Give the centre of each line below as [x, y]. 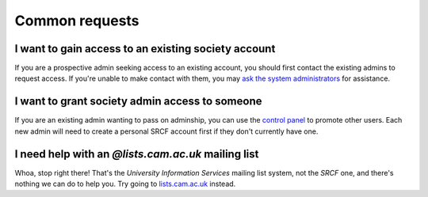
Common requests [77, 21]
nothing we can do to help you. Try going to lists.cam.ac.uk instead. [125, 184]
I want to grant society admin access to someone [138, 102]
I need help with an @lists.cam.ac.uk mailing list [137, 154]
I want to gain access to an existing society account [145, 49]
